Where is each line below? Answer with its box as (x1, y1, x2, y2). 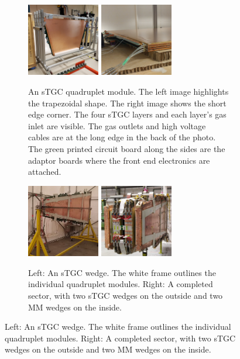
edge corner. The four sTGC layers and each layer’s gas (28, 108, 227, 120)
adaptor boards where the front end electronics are (28, 154, 210, 166)
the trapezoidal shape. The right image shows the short (28, 96, 227, 109)
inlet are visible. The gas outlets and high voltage (28, 119, 206, 132)
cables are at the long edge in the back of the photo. (28, 131, 216, 143)
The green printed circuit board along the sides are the (28, 142, 225, 154)
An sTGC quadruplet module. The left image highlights (28, 85, 229, 97)
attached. (28, 165, 61, 178)
